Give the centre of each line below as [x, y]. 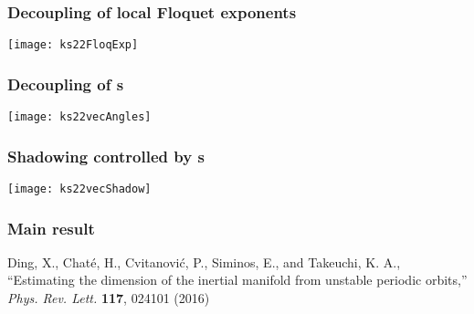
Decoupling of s [66, 84]
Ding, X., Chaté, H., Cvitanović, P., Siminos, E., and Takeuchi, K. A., [204, 262]
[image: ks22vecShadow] [79, 188]
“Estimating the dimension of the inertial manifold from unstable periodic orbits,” [237, 280]
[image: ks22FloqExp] [73, 45]
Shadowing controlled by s [106, 156]
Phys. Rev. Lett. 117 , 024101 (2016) [109, 298]
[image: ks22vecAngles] [79, 117]
